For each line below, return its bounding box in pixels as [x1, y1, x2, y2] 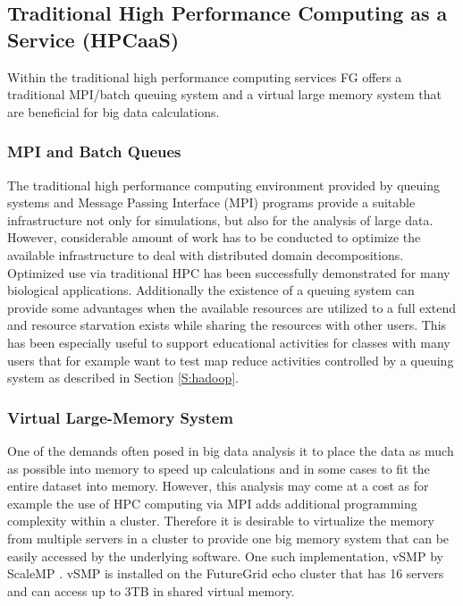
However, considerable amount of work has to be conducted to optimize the [7, 228, 421, 247]
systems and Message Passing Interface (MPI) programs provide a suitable [7, 193, 416, 212]
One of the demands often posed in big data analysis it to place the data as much [7, 441, 454, 459]
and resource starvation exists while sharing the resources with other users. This [7, 316, 447, 334]
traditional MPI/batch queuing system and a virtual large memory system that [7, 85, 442, 104]
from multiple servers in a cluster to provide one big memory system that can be [7, 528, 450, 547]
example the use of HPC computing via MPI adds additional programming [7, 493, 417, 512]
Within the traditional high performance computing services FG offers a [7, 67, 402, 86]
